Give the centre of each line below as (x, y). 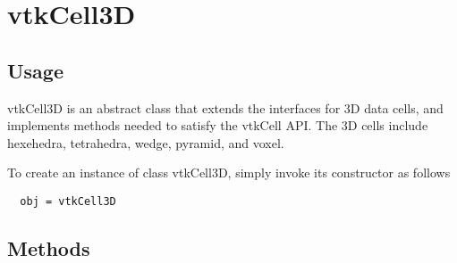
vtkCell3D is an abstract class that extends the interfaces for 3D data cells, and (225, 107)
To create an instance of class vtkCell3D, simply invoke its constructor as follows (229, 173)
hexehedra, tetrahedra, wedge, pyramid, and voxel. (146, 142)
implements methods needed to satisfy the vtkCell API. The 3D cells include (218, 125)
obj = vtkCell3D (68, 201)
